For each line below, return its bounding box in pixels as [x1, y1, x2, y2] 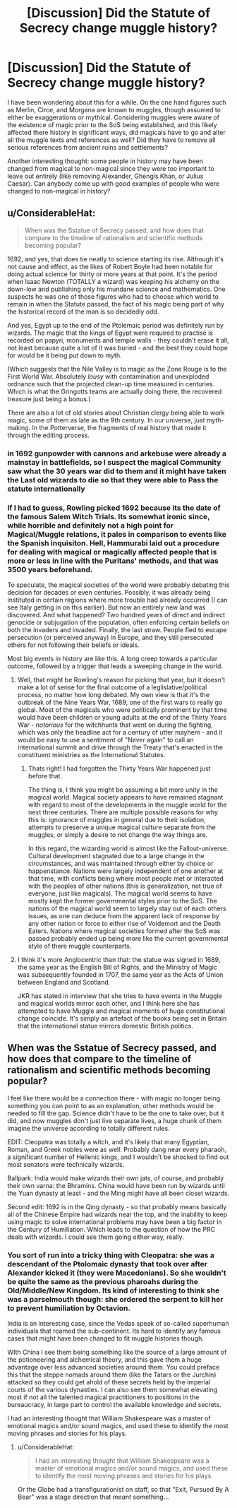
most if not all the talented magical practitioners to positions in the [7, 1393, 200, 1401]
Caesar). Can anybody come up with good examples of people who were [7, 179, 220, 188]
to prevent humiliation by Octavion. [7, 1303, 130, 1313]
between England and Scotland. [17, 978, 111, 986]
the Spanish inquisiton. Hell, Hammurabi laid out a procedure [7, 538, 220, 548]
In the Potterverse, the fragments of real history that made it [32, 423, 207, 432]
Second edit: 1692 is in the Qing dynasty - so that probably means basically [7, 1202, 227, 1211]
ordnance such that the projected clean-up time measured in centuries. [7, 379, 215, 388]
